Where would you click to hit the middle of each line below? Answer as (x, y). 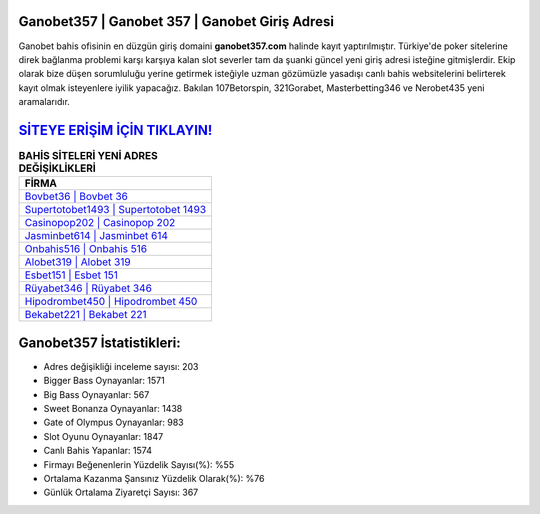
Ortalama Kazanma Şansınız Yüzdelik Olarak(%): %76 (154, 478)
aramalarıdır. (44, 102)
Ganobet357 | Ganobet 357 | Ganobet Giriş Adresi (176, 21)
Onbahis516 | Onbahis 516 (86, 249)
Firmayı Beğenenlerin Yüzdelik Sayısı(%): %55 (139, 464)
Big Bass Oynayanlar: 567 (96, 394)
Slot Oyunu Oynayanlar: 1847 (103, 436)
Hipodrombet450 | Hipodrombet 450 (111, 302)
